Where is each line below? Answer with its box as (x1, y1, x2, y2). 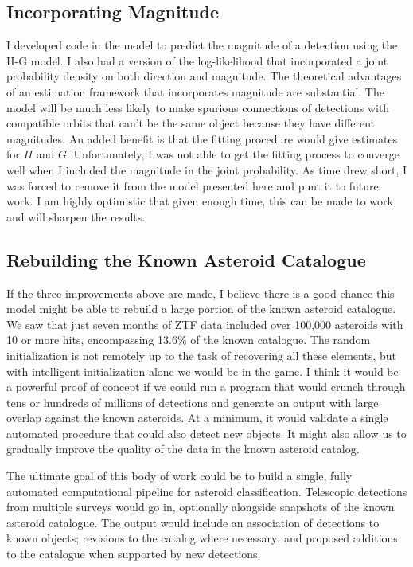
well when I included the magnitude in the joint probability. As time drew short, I (6, 161, 407, 178)
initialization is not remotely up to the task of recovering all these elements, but (6, 346, 397, 363)
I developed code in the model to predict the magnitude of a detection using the (6, 37, 398, 53)
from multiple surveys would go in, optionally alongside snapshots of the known (6, 499, 395, 515)
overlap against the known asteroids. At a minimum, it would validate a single (6, 409, 388, 426)
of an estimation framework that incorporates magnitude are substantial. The (6, 83, 384, 100)
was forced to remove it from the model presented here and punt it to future (6, 177, 379, 194)
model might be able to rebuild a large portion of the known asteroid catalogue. (6, 300, 396, 317)
